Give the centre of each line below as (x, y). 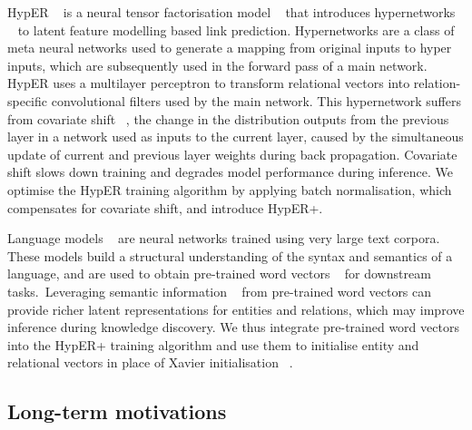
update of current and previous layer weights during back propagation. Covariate (232, 154)
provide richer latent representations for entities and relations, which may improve (236, 309)
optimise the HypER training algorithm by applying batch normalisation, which (230, 189)
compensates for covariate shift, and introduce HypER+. (165, 207)
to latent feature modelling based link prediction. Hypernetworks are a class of (236, 29)
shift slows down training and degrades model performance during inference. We (230, 172)
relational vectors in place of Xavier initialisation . (150, 362)
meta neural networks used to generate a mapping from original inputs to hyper (230, 48)
